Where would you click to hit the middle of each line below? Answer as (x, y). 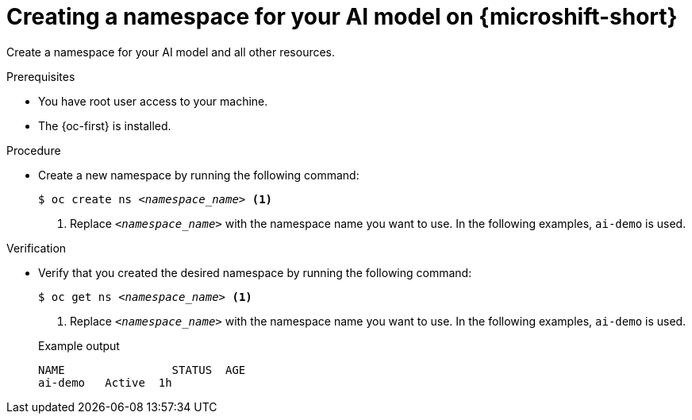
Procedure (34, 150)
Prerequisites (41, 76)
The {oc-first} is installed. (105, 125)
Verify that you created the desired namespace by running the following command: (255, 272)
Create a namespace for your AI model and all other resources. (171, 52)
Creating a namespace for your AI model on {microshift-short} (342, 17)
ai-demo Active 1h (105, 382)
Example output (79, 345)
